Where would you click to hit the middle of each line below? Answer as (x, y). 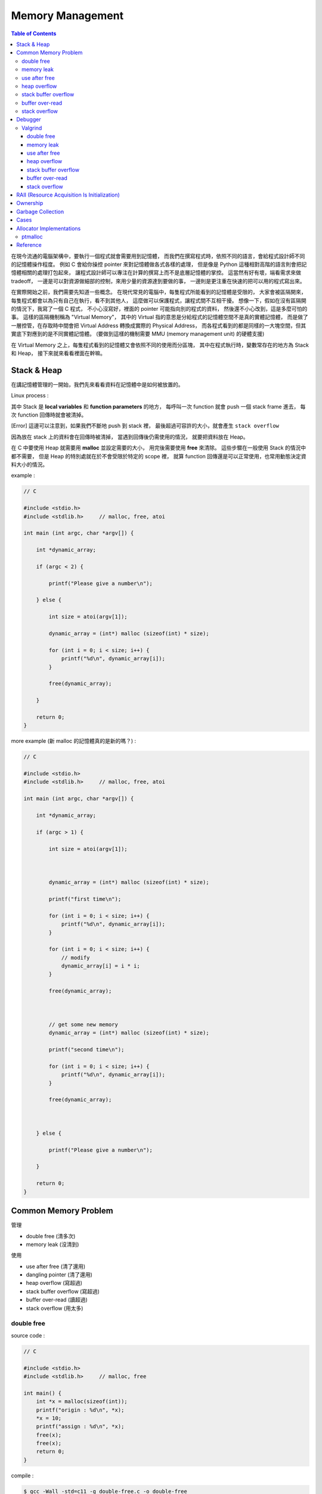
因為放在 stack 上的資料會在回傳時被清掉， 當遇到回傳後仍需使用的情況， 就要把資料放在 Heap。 (130, 437)
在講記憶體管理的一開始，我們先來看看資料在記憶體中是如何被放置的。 (97, 384)
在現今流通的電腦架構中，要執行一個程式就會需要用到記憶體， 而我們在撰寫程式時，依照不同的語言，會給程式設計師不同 (158, 256)
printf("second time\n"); (86, 1049)
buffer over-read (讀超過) (57, 1300)
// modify (75, 957)
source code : (28, 1335)
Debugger (29, 120)
